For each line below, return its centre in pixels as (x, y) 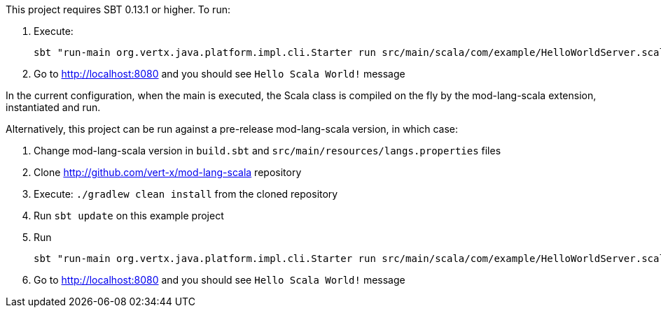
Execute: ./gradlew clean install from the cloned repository (186, 194)
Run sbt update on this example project (129, 216)
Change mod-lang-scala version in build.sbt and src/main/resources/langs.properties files (267, 151)
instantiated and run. (53, 107)
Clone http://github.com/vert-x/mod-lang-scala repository (168, 172)
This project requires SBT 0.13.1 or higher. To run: (118, 9)
